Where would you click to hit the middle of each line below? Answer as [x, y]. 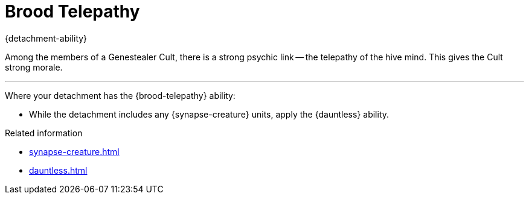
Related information [44, 133]
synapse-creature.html [74, 151]
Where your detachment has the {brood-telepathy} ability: [120, 95]
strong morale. [34, 67]
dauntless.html [58, 170]
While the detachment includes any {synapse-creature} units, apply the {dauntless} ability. [209, 114]
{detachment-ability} [46, 38]
